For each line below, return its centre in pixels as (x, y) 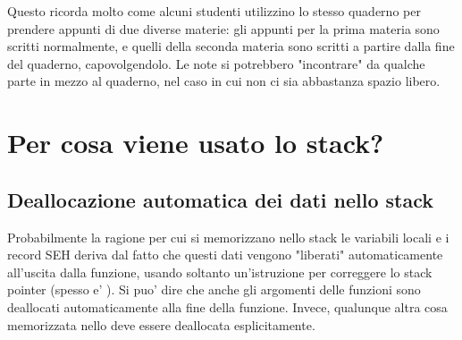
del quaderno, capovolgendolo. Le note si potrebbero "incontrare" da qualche (216, 63)
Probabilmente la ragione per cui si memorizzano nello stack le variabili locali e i (228, 237)
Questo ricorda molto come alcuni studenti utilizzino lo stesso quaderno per (214, 11)
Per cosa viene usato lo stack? (196, 143)
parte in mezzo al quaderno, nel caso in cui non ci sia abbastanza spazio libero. (224, 81)
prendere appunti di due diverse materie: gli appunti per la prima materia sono (223, 28)
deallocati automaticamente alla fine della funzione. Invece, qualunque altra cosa (227, 306)
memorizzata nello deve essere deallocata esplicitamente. (161, 324)
